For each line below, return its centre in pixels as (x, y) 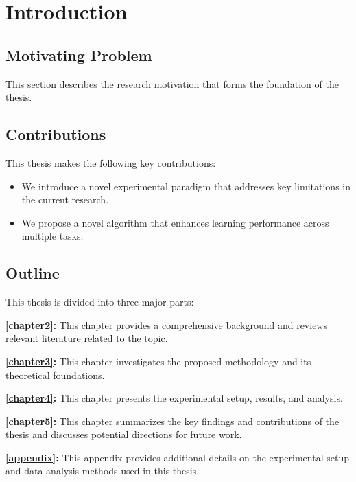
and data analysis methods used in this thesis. (103, 471)
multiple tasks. (52, 236)
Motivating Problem (79, 55)
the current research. (65, 199)
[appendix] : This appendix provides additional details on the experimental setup (177, 457)
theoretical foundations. (55, 375)
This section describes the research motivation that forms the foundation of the (172, 83)
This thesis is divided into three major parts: (100, 302)
